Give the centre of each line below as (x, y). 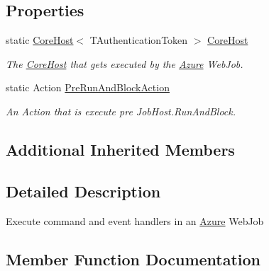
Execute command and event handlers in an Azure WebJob (135, 220)
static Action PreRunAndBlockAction (88, 87)
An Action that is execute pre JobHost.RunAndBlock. (121, 111)
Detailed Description (83, 191)
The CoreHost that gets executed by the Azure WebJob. (125, 63)
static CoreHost (40, 40)
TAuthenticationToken (139, 40)
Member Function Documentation (133, 259)
